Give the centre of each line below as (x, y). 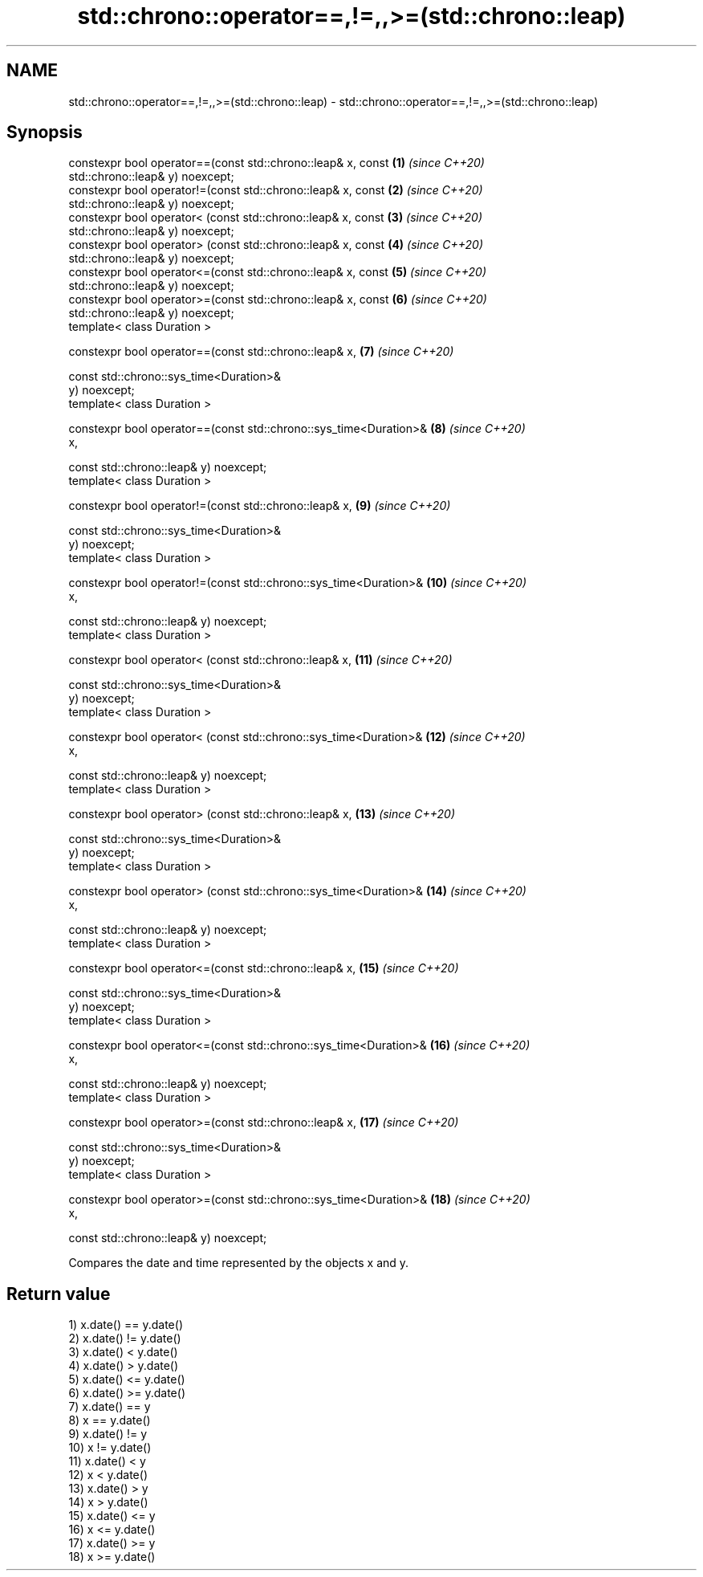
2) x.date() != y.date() (125, 1339)
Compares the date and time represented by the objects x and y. (239, 1263)
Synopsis (45, 132)
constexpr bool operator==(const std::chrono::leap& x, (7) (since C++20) (261, 352)
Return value (59, 1294)
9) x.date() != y (108, 1434)
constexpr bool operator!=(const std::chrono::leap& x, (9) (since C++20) (260, 506)
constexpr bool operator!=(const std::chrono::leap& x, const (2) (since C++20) (276, 190)
